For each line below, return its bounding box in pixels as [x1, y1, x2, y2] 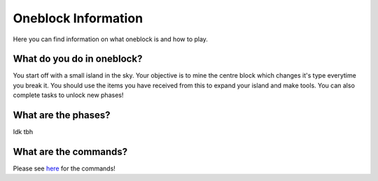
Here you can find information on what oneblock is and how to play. [13, 35, 208, 43]
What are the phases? [13, 109, 111, 122]
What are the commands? [13, 145, 128, 157]
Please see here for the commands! [13, 164, 115, 173]
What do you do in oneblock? [13, 53, 143, 65]
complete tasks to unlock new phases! [13, 91, 124, 99]
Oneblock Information [13, 10, 143, 26]
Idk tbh [13, 128, 34, 136]
